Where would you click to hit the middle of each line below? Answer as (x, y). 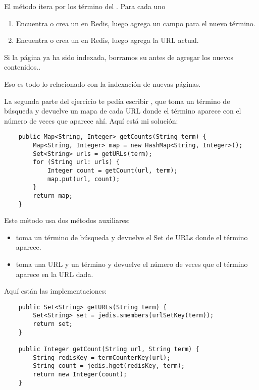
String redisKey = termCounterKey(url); (102, 357)
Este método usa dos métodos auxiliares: (67, 220)
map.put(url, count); (84, 179)
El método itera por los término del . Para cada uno (85, 6)
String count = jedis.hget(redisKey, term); (109, 366)
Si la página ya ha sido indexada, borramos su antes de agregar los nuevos (119, 57)
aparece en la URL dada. (55, 274)
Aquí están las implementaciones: (56, 291)
